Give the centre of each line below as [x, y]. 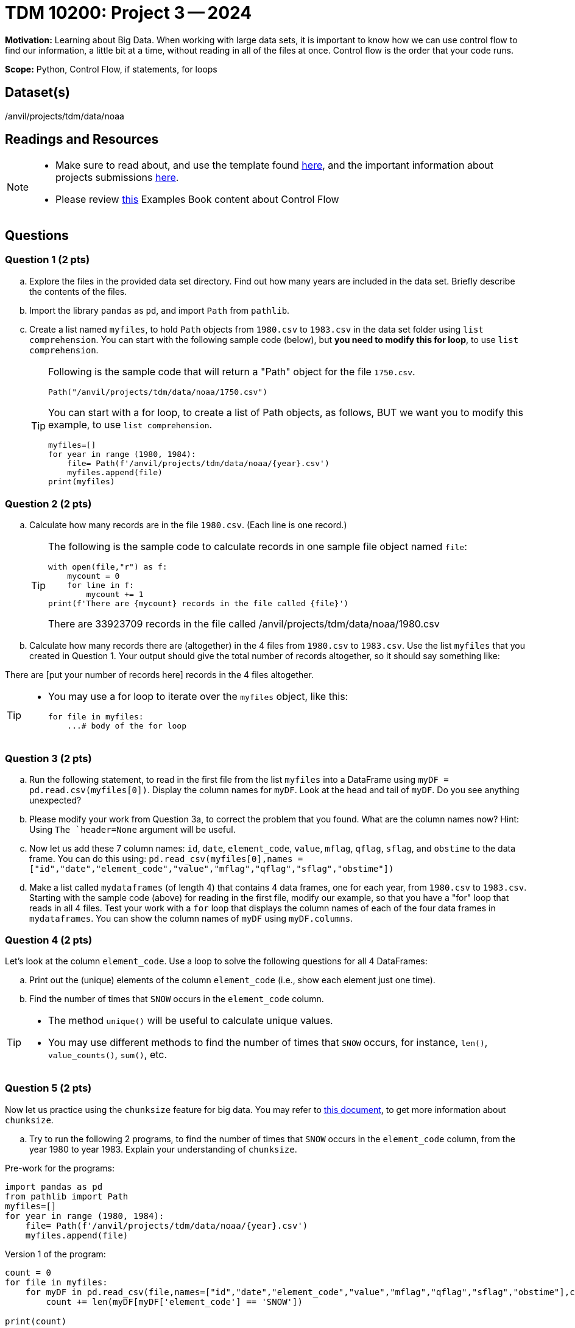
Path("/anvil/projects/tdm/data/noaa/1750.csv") [158, 392]
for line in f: [101, 585]
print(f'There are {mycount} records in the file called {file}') [199, 604]
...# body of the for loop [127, 726]
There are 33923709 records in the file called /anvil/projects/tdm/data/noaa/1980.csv [244, 624]
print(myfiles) [82, 481]
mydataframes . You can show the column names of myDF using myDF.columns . [191, 919]
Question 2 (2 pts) [48, 504]
